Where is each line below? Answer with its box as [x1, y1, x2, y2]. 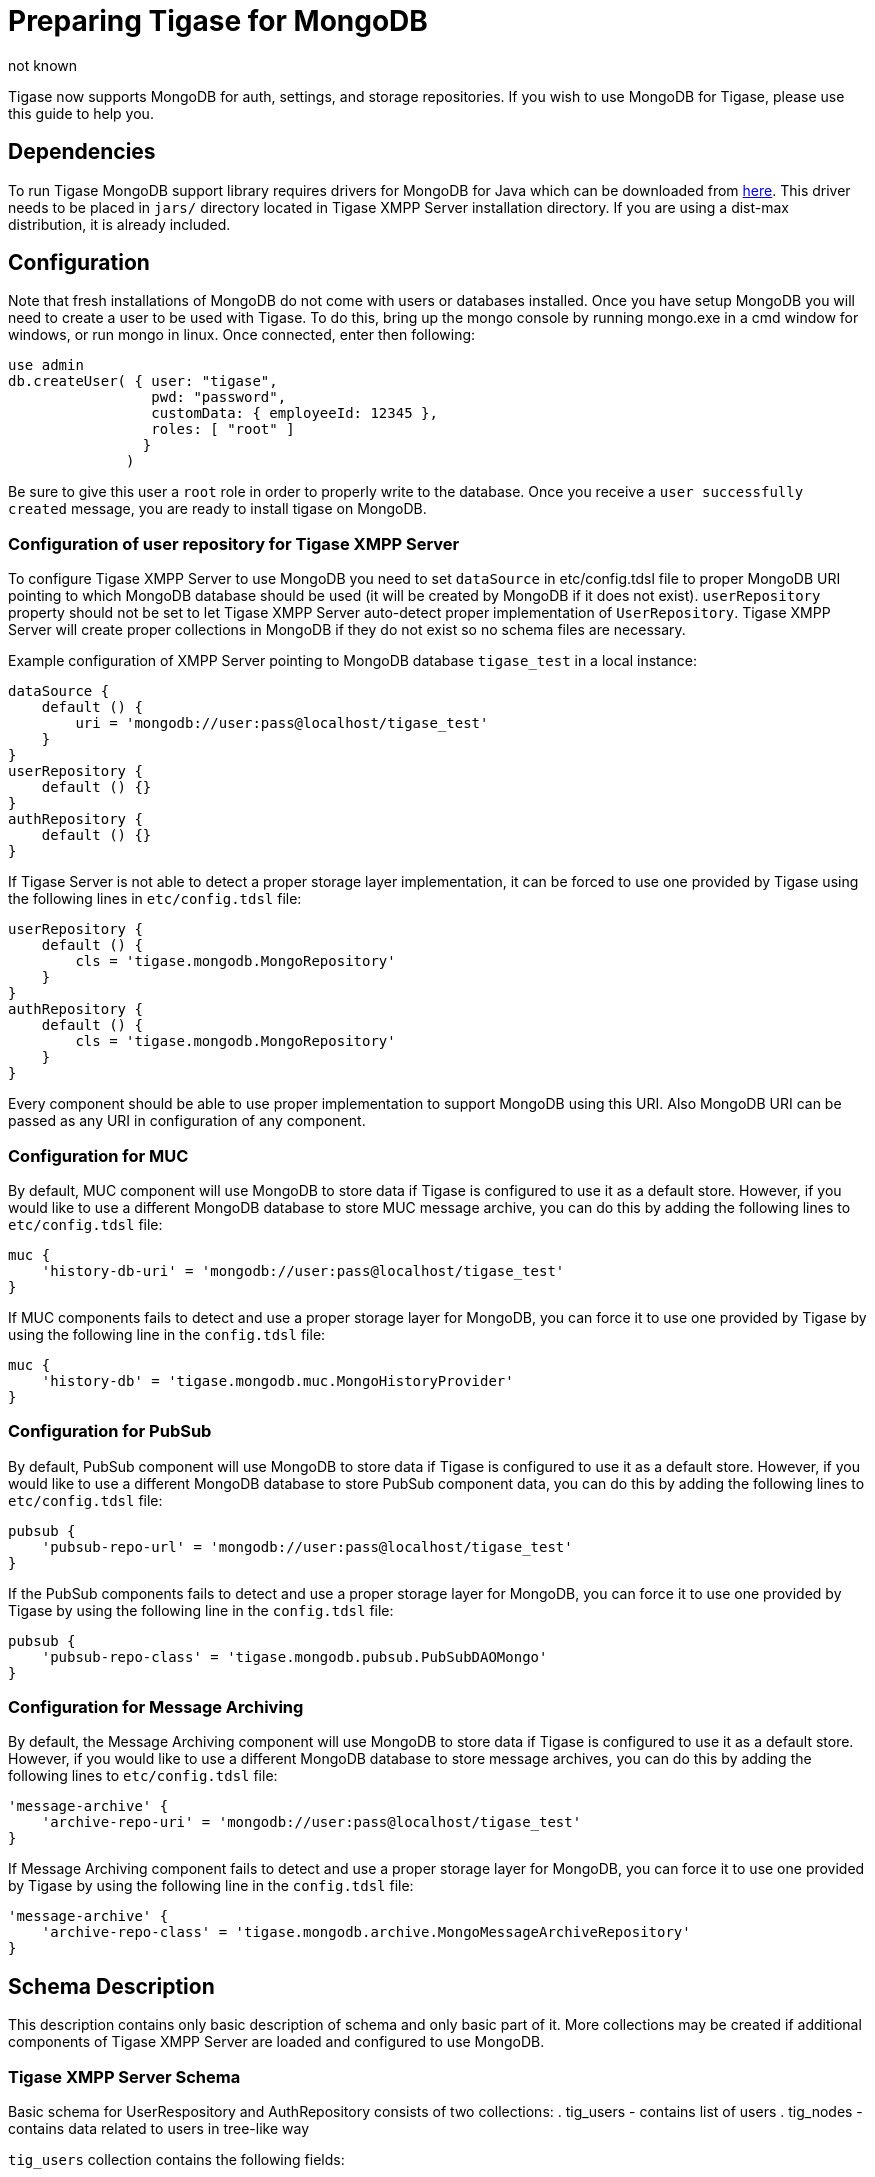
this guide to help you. [8, 104, 154, 122]
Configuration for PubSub [8, 1421, 212, 1442]
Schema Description [8, 1973, 215, 1999]
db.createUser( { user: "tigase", [8, 373, 278, 390]
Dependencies [8, 139, 156, 165]
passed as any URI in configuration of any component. [8, 1112, 366, 1130]
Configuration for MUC [8, 1145, 189, 1166]
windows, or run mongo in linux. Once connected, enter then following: [8, 326, 476, 344]
